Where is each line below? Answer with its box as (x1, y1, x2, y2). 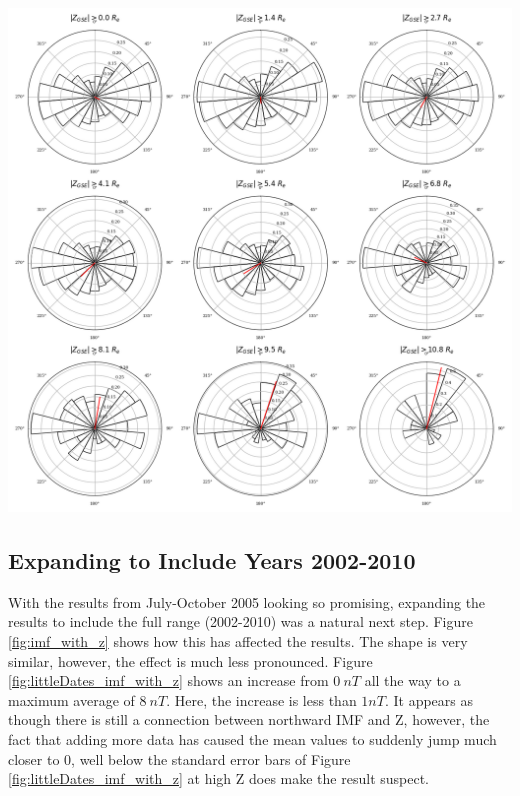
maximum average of (8, 689, 135, 710)
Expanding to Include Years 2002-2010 (8, 544, 416, 575)
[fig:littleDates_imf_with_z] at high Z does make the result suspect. (8, 768, 429, 789)
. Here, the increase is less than (166, 689, 357, 710)
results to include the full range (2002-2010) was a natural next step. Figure (8, 611, 473, 632)
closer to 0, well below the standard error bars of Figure (8, 748, 351, 769)
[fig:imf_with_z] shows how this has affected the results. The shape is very (8, 630, 468, 651)
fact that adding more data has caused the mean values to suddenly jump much (8, 728, 497, 749)
